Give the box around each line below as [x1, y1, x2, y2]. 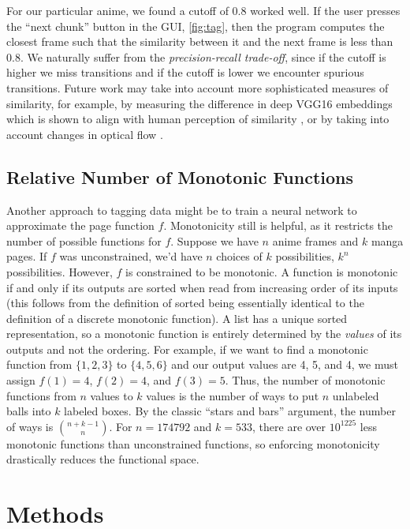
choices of [216, 248, 263, 264]
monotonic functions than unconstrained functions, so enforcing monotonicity [6, 435, 380, 452]
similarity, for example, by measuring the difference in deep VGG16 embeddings [6, 95, 393, 111]
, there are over [252, 418, 326, 434]
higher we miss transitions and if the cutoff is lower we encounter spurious [6, 64, 364, 81]
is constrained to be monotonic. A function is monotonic [125, 263, 398, 280]
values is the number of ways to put [146, 387, 319, 403]
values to [90, 387, 133, 403]
